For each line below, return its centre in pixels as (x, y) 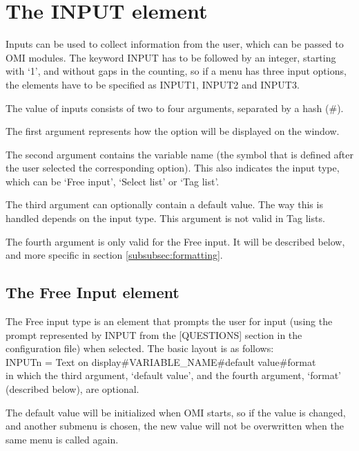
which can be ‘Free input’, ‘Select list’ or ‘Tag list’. (113, 181)
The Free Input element (93, 292)
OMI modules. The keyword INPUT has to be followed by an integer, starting (171, 57)
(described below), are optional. (72, 389)
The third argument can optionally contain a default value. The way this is (164, 204)
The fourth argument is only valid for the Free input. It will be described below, (175, 241)
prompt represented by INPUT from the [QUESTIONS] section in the (154, 334)
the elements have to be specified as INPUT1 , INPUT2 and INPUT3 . (153, 84)
